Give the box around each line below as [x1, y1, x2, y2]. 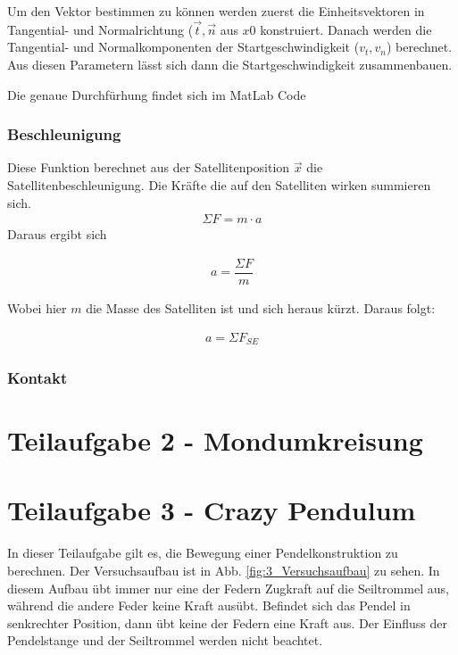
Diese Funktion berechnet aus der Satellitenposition [7, 158, 290, 177]
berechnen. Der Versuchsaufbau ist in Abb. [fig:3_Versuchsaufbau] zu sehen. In [7, 560, 440, 579]
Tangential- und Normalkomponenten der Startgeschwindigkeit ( [7, 37, 360, 56]
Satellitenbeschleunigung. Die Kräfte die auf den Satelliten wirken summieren [7, 176, 431, 194]
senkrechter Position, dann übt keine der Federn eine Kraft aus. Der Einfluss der [7, 613, 448, 632]
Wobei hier [7, 298, 67, 317]
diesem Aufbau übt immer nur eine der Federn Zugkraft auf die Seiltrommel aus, [7, 578, 449, 597]
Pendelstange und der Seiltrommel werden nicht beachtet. [7, 631, 323, 650]
